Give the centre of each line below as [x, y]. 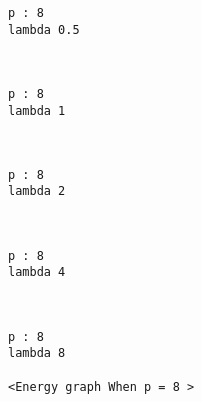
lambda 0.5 [44, 29]
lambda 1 [37, 110]
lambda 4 [37, 272]
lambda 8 [37, 353]
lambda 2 [37, 191]
